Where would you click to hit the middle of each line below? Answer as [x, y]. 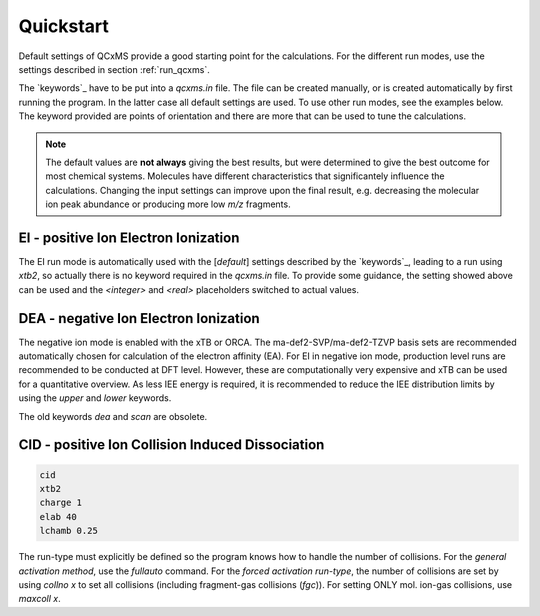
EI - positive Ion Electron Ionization [129, 237]
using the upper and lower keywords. [95, 398]
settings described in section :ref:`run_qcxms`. [114, 69]
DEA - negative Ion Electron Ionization [139, 318]
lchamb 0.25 [69, 531]
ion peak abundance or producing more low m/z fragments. [168, 204]
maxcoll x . [39, 599]
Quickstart [64, 26]
